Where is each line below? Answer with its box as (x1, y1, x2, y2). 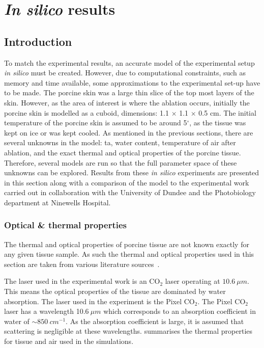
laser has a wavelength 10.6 (4, 306, 89, 316)
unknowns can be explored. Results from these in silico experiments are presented (4, 167, 259, 178)
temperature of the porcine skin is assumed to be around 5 (4, 117, 187, 128)
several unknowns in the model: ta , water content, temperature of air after (4, 137, 236, 148)
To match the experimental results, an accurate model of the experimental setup (4, 57, 255, 68)
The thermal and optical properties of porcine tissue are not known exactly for (4, 238, 249, 249)
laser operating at (165, 276, 220, 286)
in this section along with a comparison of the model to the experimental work (4, 177, 249, 188)
